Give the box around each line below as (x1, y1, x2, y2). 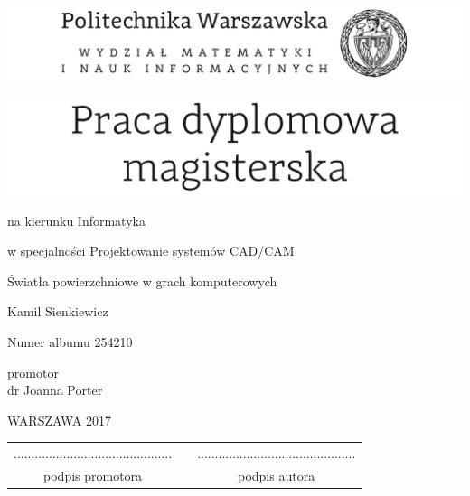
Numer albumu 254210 (7, 332, 133, 351)
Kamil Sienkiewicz (7, 302, 108, 321)
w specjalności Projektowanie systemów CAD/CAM (7, 241, 295, 260)
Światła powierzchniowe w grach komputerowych (7, 271, 277, 290)
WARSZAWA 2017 (7, 410, 111, 429)
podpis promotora (43, 466, 143, 485)
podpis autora (238, 466, 315, 485)
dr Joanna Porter (7, 380, 103, 399)
